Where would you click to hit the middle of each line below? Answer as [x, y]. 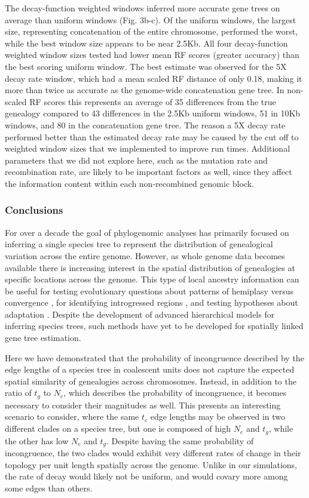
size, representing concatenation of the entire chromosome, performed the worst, [152, 31]
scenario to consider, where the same [72, 416]
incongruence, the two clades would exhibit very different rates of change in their [153, 452]
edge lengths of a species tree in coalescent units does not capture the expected [150, 369]
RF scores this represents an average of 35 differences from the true [153, 101]
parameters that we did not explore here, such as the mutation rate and [136, 160]
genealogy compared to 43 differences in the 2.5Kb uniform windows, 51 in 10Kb [153, 113]
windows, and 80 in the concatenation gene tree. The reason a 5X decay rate [145, 124]
